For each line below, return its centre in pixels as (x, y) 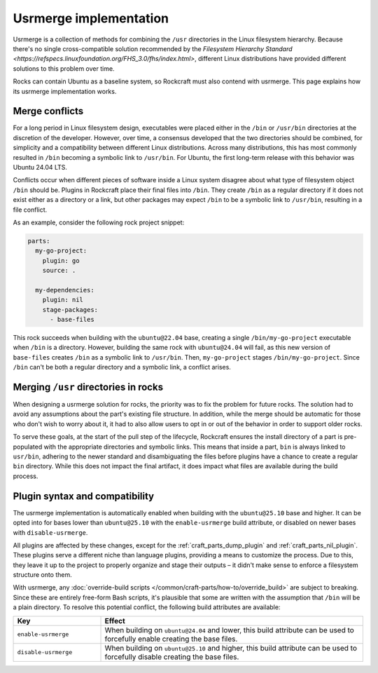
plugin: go (61, 260)
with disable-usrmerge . (50, 532)
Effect (115, 620)
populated (28, 447)
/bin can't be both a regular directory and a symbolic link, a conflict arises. (122, 367)
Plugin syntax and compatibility (83, 496)
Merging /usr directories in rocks (88, 387)
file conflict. (30, 210)
